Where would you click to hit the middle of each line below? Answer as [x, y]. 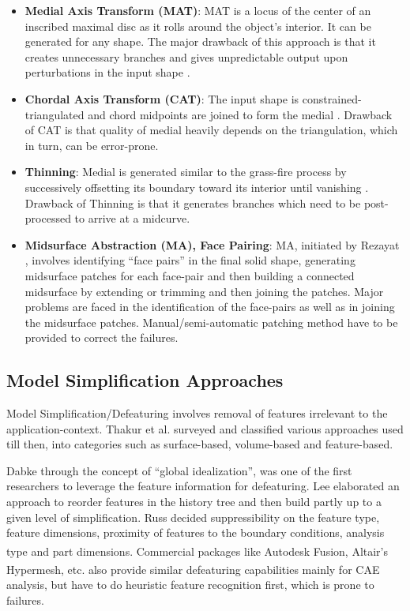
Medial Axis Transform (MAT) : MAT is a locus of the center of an [198, 10]
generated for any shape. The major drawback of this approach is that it [200, 41]
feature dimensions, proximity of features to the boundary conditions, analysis [196, 532]
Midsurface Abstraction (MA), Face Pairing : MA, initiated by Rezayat [212, 244]
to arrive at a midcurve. [132, 218]
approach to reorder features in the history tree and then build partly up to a [194, 502]
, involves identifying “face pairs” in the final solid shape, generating [190, 260]
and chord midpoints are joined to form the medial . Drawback [240, 114]
